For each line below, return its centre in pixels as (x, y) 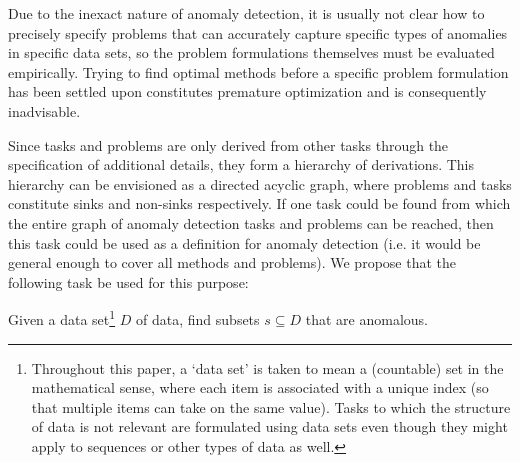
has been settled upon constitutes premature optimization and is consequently (247, 91)
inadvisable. (44, 110)
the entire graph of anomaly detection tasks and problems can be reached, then (251, 222)
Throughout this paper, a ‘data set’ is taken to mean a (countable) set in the (267, 367)
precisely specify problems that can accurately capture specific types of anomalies (258, 32)
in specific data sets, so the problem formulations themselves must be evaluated (251, 52)
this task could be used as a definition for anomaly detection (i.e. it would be (244, 242)
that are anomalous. (366, 318)
